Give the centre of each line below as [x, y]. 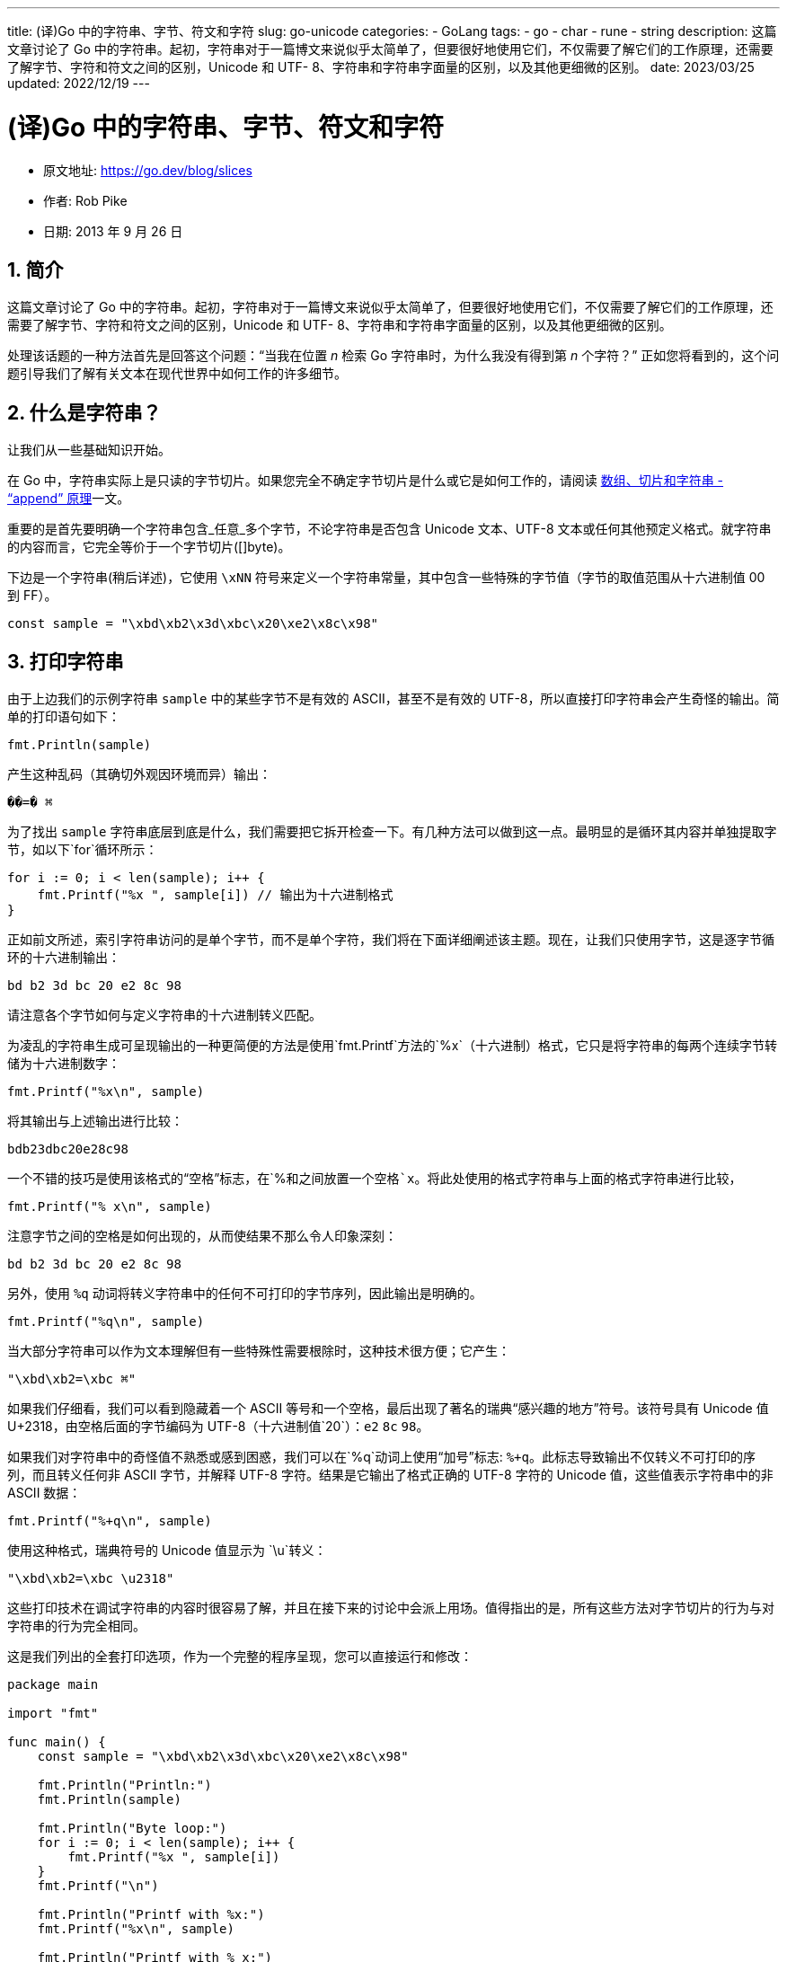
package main [53, 1685]
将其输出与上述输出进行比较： [95, 1121]
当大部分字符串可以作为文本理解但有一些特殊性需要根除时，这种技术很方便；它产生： [259, 1351]
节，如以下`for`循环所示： [83, 850]
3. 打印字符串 [66, 661]
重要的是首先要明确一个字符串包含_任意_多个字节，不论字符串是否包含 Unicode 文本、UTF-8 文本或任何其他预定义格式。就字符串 [389, 529]
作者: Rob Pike [85, 200]
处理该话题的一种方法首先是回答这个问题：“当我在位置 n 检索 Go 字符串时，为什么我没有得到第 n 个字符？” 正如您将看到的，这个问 [393, 356]
